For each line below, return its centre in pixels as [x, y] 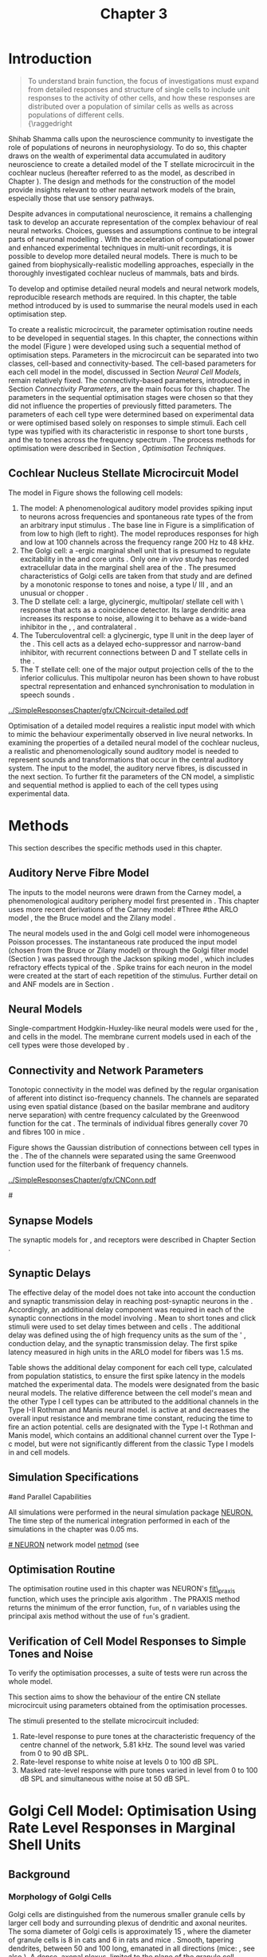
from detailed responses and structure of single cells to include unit [139, 89]
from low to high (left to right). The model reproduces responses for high [139, 533]
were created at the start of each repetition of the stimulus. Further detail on [133, 976]
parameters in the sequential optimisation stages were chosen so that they [131, 397]
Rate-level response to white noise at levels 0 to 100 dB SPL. [119, 1761]
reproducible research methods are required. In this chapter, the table [123, 297]
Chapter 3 [134, 14]
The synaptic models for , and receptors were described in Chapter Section [132, 1239]
